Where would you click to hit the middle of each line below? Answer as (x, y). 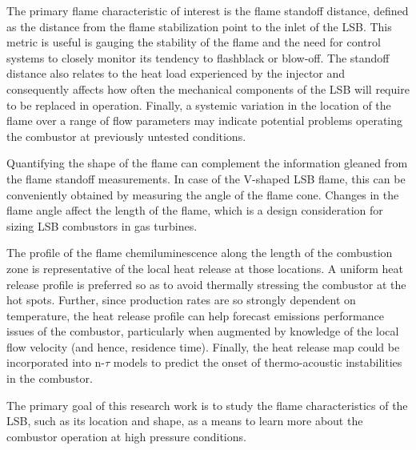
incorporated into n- (56, 362)
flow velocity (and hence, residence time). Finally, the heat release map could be (203, 346)
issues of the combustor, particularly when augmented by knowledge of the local (203, 331)
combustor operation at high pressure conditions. (126, 436)
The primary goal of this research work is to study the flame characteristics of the (207, 405)
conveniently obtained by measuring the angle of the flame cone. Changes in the (203, 194)
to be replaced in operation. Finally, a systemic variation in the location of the (199, 104)
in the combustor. (50, 378)
